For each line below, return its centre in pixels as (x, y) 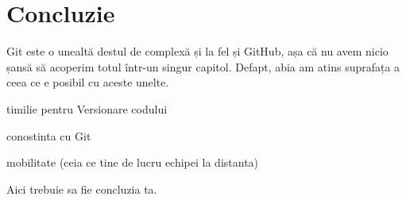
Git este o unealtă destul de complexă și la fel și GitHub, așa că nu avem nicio (197, 51)
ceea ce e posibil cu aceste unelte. (88, 82)
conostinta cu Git (49, 135)
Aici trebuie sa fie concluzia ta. (82, 188)
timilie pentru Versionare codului (87, 108)
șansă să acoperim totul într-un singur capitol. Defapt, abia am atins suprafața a (203, 66)
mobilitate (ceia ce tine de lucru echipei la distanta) (133, 162)
